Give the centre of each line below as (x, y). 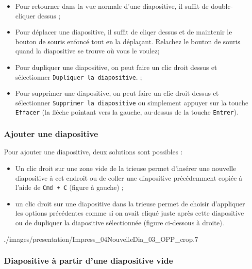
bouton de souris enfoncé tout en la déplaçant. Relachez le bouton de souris (128, 41)
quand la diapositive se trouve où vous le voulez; (87, 51)
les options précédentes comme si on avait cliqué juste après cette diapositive (130, 213)
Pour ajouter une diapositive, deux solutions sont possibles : (93, 152)
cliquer (25, 15)
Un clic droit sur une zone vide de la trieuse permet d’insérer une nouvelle (126, 168)
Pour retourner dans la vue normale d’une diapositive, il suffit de (112, 6)
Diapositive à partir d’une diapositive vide (89, 261)
